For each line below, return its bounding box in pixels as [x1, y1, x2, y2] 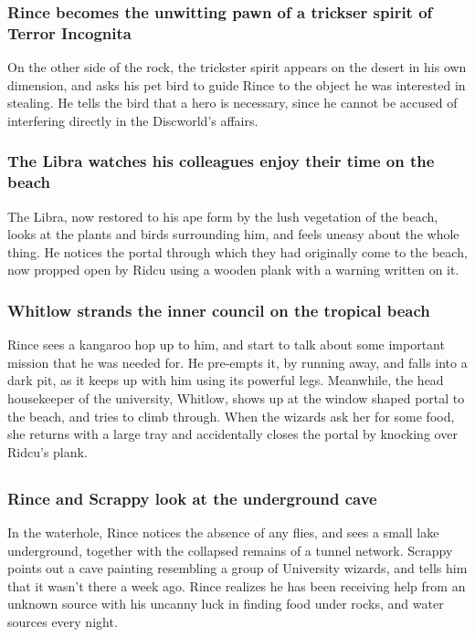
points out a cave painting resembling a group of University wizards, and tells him [7, 559, 468, 578]
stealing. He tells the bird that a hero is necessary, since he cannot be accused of [7, 93, 458, 112]
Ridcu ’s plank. [7, 442, 88, 461]
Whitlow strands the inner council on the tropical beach [7, 298, 430, 321]
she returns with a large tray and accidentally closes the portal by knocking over [7, 424, 458, 444]
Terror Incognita [7, 21, 132, 44]
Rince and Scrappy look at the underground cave [7, 486, 377, 509]
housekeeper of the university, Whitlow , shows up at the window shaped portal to [7, 389, 465, 408]
